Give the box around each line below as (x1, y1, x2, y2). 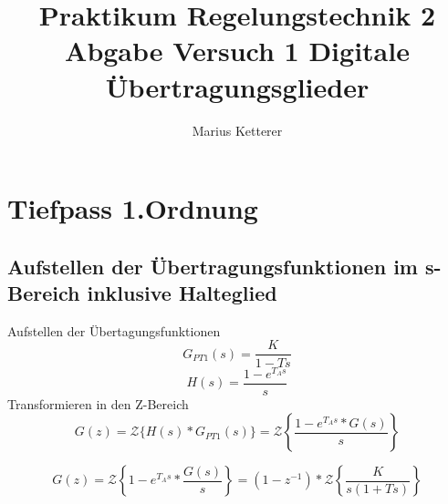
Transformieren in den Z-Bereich (7, 394, 189, 413)
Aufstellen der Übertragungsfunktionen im (7, 252, 418, 280)
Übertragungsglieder (105, 67, 370, 105)
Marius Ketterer (192, 120, 283, 139)
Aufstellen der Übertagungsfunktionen (7, 321, 221, 340)
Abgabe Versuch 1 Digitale (65, 32, 410, 69)
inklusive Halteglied (87, 279, 277, 307)
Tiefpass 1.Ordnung (7, 190, 258, 227)
